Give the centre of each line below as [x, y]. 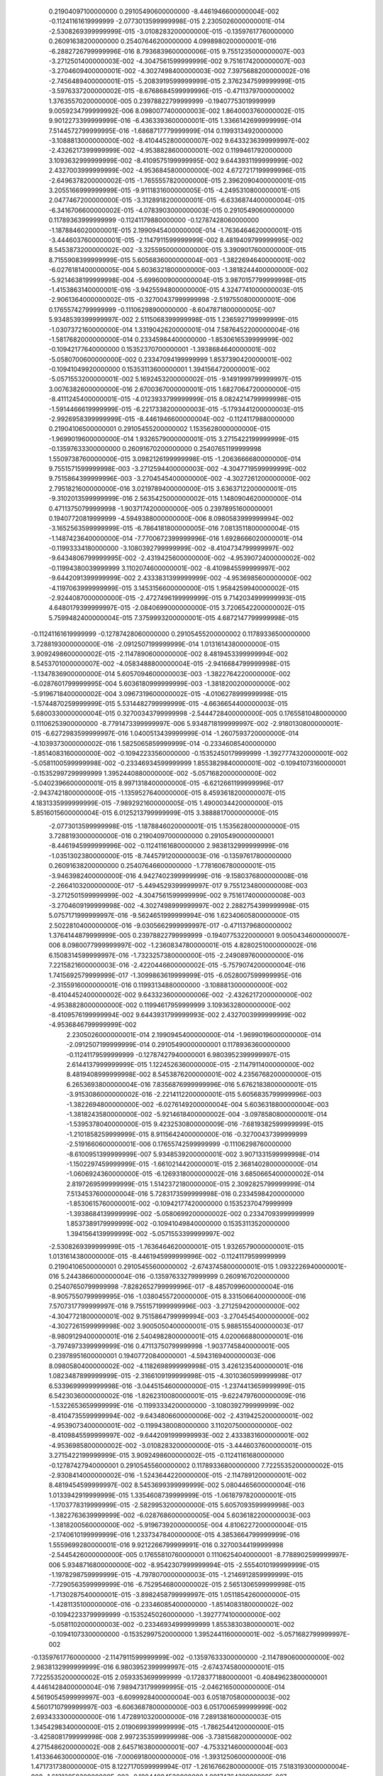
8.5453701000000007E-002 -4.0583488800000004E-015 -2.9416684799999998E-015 [161, 664]
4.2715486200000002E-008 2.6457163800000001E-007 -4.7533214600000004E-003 [160, 1747]
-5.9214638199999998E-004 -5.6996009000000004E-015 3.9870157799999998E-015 [177, 280]
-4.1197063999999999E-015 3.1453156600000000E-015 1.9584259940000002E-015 [174, 588]
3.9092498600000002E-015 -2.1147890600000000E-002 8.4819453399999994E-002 [160, 654]
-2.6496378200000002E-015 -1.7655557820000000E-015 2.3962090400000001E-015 [177, 180]
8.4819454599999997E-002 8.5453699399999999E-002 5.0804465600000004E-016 [177, 1485]
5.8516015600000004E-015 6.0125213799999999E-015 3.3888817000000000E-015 [155, 813]
